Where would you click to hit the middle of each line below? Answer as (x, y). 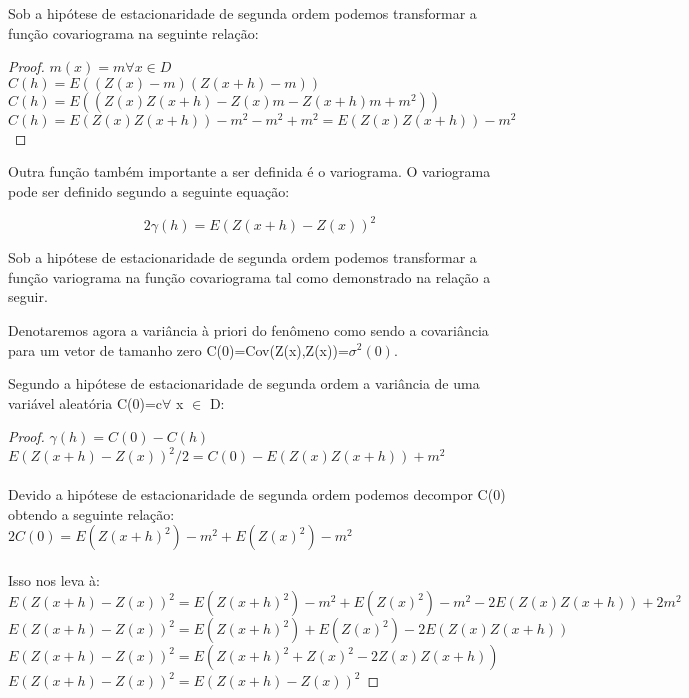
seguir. (28, 296)
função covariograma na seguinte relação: (133, 32)
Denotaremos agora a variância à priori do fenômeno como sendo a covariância (248, 329)
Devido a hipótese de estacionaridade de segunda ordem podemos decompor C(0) (257, 493)
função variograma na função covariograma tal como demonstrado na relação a (249, 276)
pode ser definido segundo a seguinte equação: (149, 191)
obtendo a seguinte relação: (91, 513)
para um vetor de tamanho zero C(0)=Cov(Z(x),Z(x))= (178, 349)
